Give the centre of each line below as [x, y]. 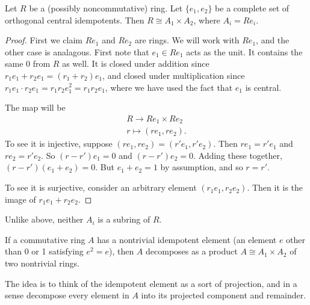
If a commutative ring [45, 239]
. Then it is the [275, 187]
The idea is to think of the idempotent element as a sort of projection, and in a [151, 283]
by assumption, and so [202, 167]
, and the [273, 40]
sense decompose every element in [67, 295]
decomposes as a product [192, 251]
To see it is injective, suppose [59, 143]
